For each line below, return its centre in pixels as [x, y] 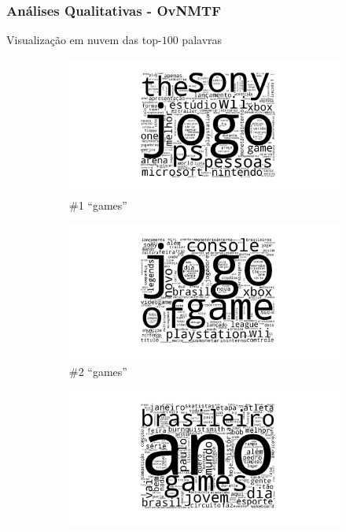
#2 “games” [98, 371]
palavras [202, 40]
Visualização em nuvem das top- [84, 40]
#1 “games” [98, 205]
